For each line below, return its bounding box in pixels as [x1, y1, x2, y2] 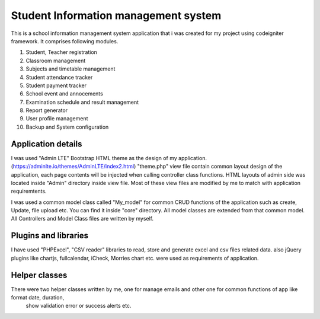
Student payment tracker [25, 82, 87, 89]
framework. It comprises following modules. [11, 37, 119, 44]
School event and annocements [25, 90, 103, 97]
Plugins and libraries [11, 231, 89, 241]
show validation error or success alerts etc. [25, 302, 132, 310]
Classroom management [25, 57, 86, 64]
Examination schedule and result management [25, 98, 139, 106]
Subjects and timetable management [25, 65, 116, 72]
